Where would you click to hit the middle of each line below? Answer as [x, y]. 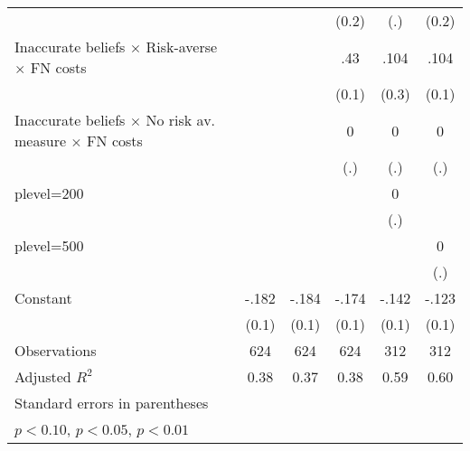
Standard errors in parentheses [112, 403]
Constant [43, 298]
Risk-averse [182, 47]
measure [41, 141]
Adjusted [43, 376]
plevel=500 [49, 245]
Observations [56, 350]
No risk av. [181, 120]
